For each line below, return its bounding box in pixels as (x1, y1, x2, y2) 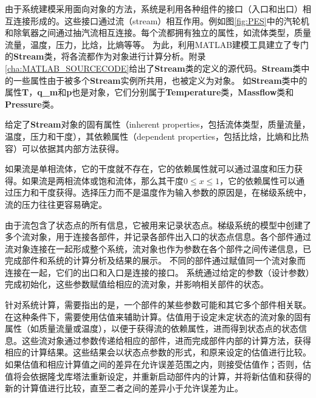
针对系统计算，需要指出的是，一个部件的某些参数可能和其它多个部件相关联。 (5, 298, 311, 311)
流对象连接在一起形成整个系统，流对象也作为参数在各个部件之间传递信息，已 (5, 242, 311, 255)
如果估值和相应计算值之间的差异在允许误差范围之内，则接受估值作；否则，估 (5, 358, 311, 371)
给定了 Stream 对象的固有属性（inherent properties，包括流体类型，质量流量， (5, 118, 311, 131)
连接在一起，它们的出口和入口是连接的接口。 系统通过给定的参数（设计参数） (5, 266, 310, 278)
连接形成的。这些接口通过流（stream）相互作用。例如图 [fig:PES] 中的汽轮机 (13, 14, 309, 27)
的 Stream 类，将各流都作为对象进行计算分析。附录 (5, 50, 206, 63)
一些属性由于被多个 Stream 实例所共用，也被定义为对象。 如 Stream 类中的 (13, 74, 307, 86)
